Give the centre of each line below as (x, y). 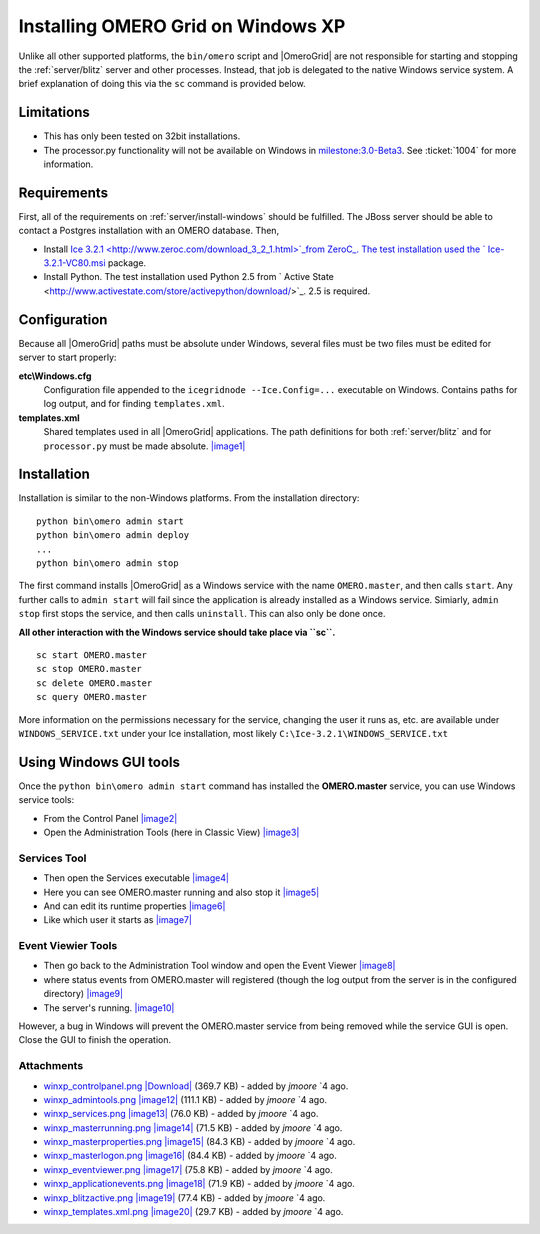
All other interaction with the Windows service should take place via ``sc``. (177, 632)
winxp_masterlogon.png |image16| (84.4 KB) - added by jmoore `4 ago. (190, 1156)
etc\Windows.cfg (55, 376)
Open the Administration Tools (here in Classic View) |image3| (171, 832)
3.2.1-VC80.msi (74, 263)
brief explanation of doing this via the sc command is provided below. (162, 84)
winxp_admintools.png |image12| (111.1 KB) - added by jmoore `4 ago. (185, 1099)
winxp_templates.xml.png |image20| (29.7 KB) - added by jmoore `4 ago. (193, 1212)
